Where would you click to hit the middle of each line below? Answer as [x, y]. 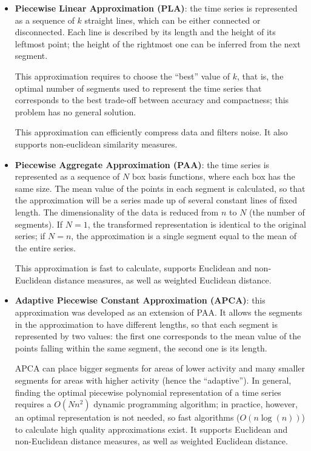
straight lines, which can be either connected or [172, 20]
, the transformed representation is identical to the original [197, 224]
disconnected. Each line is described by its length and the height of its [145, 32]
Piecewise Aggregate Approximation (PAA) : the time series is [142, 164]
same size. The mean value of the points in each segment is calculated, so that [160, 188]
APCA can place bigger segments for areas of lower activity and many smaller [160, 368]
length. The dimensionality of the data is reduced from [117, 212]
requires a [33, 404]
